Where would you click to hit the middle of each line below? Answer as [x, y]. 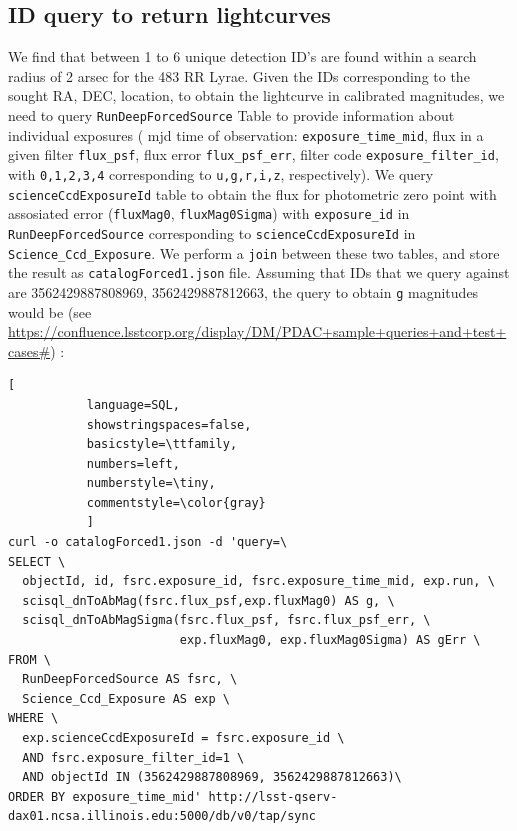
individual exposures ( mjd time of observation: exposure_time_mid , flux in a [246, 134]
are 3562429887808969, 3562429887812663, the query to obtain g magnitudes [243, 291]
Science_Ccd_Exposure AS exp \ [126, 698]
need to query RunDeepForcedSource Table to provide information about [231, 114]
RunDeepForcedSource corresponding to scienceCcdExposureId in [212, 232]
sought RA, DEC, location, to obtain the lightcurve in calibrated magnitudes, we [256, 95]
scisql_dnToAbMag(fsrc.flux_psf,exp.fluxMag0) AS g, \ [208, 600]
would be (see [50, 311]
